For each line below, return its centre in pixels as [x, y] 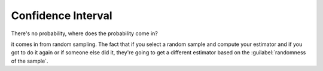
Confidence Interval [62, 16]
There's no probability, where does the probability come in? [84, 33]
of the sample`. [30, 61]
